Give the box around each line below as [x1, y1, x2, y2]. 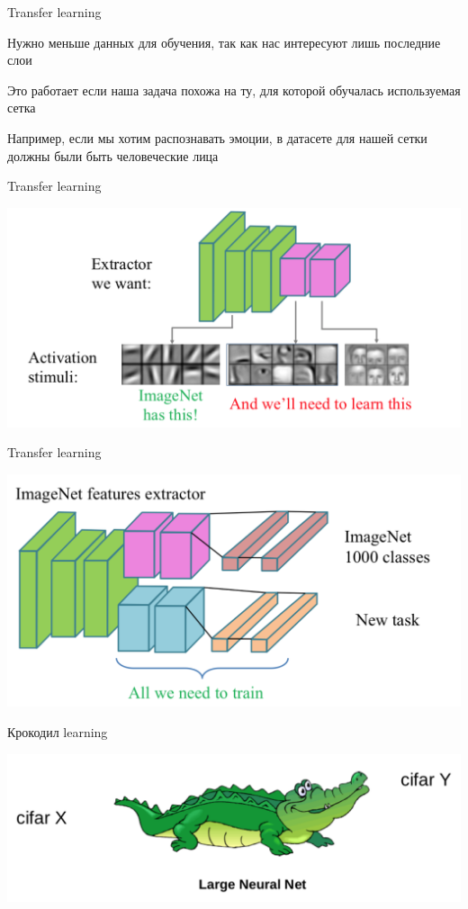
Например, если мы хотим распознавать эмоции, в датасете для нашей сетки [7, 128, 427, 147]
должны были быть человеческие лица [7, 146, 219, 165]
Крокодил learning [7, 723, 108, 742]
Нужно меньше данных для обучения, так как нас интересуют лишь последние [7, 32, 441, 51]
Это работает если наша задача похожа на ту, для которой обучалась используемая [7, 80, 461, 99]
